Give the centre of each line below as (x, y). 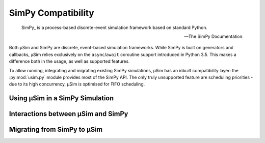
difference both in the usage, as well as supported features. (69, 61)
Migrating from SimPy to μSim (56, 129)
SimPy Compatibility (52, 13)
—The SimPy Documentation (213, 36)
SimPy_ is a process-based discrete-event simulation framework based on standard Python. (114, 28)
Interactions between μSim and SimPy (69, 114)
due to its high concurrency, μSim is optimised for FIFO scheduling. (77, 84)
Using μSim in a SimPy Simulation (61, 98)
